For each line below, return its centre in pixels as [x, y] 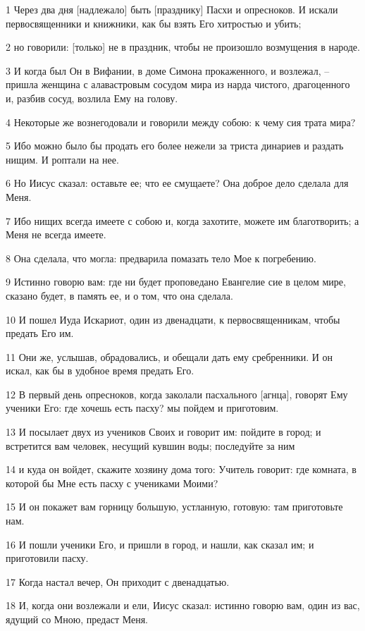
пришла [22, 84]
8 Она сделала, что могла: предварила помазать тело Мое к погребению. [161, 258]
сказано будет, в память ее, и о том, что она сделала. [119, 295]
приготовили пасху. [47, 558]
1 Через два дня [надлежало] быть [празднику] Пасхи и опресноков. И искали [172, 9]
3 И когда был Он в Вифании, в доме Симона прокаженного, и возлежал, [163, 70]
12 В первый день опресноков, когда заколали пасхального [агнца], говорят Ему [177, 394]
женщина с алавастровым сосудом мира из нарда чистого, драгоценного [196, 84]
